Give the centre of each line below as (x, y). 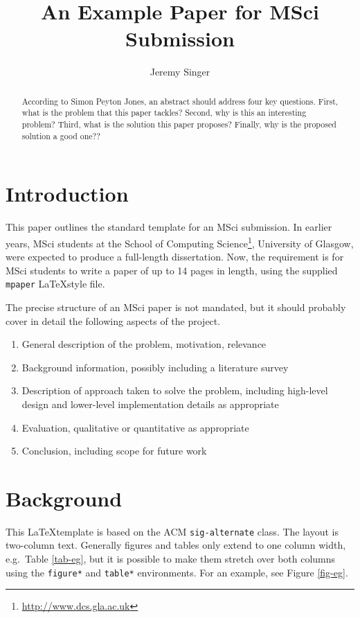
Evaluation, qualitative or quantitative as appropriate (135, 427)
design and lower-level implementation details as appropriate (150, 404)
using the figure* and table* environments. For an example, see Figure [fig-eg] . (177, 572)
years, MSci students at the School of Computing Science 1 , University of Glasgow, (180, 242)
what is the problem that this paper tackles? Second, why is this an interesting (164, 113)
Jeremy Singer (180, 72)
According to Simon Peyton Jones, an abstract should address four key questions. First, (180, 101)
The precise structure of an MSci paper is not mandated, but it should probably (176, 307)
